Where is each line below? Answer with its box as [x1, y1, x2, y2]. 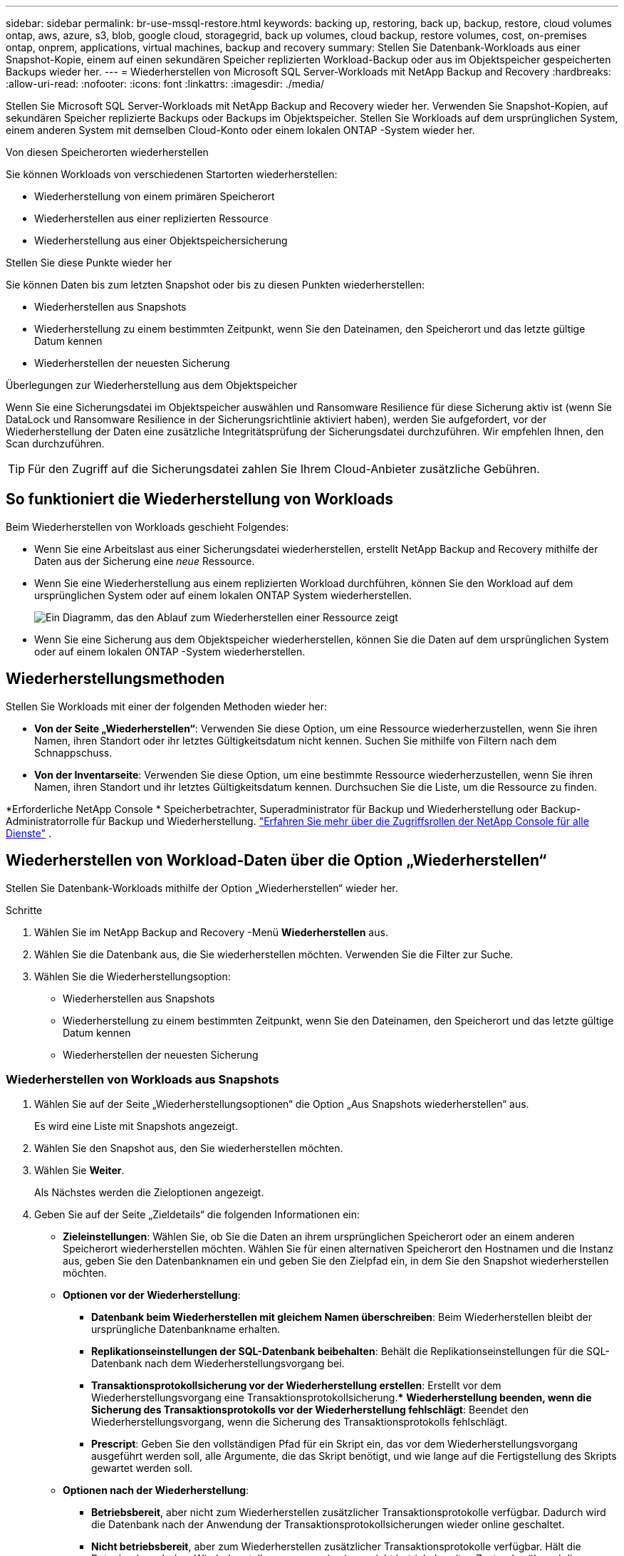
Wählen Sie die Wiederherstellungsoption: [34, 970, 231, 982]
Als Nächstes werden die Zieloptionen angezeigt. [34, 1186, 264, 1199]
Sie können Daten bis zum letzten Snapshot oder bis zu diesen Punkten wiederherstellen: [6, 279, 425, 291]
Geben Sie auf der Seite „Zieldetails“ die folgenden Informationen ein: [34, 1208, 360, 1221]
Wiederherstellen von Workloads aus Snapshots [6, 1072, 279, 1086]
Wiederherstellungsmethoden [6, 670, 225, 688]
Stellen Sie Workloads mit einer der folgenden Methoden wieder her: [6, 700, 328, 712]
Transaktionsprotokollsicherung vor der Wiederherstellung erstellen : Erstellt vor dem [91, 1379, 501, 1392]
